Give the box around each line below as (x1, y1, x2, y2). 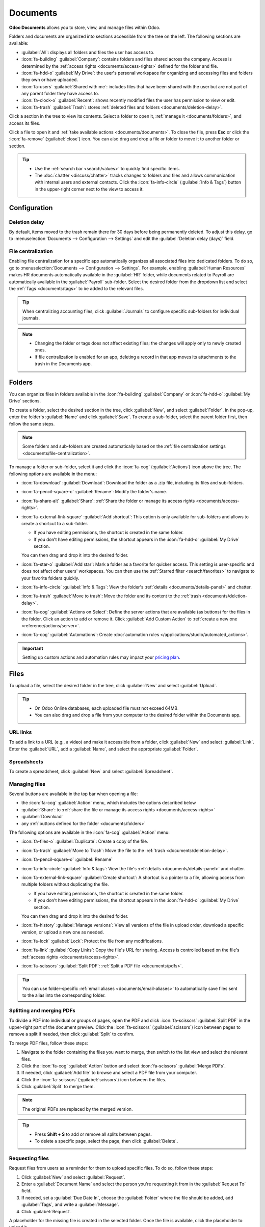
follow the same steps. (9, 421, 55, 427)
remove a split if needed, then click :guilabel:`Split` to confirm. (9, 1031, 134, 1037)
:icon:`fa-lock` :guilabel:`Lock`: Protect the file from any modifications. (21, 938, 163, 944)
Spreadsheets (9, 758, 44, 765)
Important (22, 645, 44, 651)
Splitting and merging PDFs (9, 1007, 76, 1014)
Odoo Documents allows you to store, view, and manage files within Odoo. (9, 25, 160, 30)
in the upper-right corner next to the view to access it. (34, 186, 144, 192)
